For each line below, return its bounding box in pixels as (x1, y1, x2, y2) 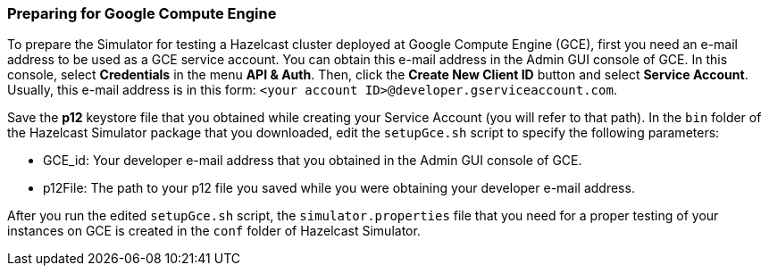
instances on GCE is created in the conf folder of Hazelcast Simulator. (7, 223, 421, 239)
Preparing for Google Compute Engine (7, 4, 277, 22)
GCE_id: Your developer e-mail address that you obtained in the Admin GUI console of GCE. (43, 153, 582, 169)
